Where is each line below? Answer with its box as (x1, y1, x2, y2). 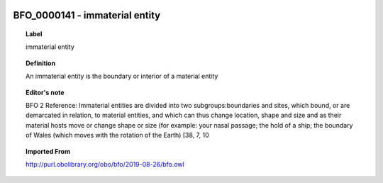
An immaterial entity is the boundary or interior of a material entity (26, 72, 218, 81)
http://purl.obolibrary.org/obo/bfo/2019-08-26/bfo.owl (26, 160, 184, 168)
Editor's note (26, 88, 65, 96)
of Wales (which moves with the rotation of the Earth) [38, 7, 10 (26, 131, 209, 140)
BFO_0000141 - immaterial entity (13, 9, 161, 21)
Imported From (26, 147, 71, 155)
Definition (26, 59, 56, 67)
